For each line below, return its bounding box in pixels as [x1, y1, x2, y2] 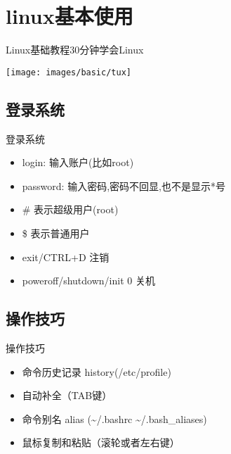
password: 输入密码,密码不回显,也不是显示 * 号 [22, 178, 225, 193]
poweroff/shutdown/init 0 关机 [22, 273, 155, 288]
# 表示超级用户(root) [22, 202, 119, 217]
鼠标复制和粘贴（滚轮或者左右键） [22, 435, 180, 450]
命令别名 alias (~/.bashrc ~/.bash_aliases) [22, 411, 207, 426]
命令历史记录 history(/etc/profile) [22, 364, 171, 379]
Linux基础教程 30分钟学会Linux [6, 42, 144, 57]
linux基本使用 [6, 1, 133, 30]
